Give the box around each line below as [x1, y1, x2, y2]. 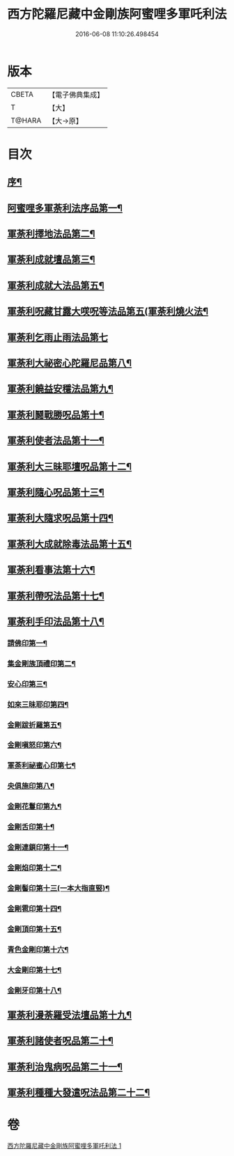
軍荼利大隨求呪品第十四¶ [7, 513, 114, 524]
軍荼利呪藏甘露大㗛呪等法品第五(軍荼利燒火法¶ [7, 306, 209, 318]
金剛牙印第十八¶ [7, 985, 62, 995]
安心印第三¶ [7, 679, 47, 689]
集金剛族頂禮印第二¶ [7, 659, 77, 669]
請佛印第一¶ [7, 638, 47, 648]
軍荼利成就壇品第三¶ [7, 253, 95, 265]
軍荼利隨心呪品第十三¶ [7, 486, 104, 498]
